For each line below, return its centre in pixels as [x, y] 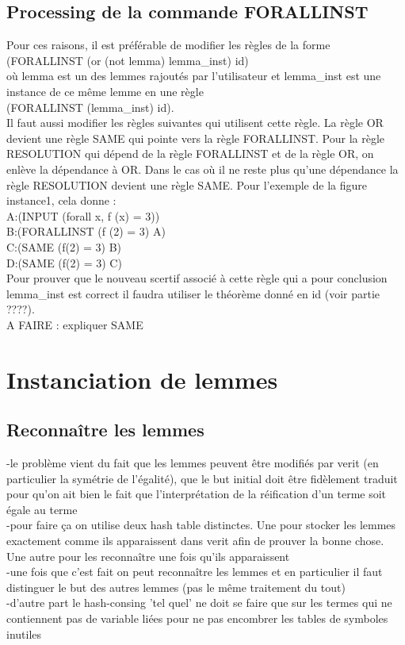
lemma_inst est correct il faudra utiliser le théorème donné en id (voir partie [193, 293]
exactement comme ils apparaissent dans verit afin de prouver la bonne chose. [195, 541]
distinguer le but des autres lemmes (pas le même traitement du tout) [176, 587]
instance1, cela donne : [61, 200]
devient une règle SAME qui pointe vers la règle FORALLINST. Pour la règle [196, 138]
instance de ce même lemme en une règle [105, 91]
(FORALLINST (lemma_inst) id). [90, 107]
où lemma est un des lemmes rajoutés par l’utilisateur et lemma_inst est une [194, 76]
